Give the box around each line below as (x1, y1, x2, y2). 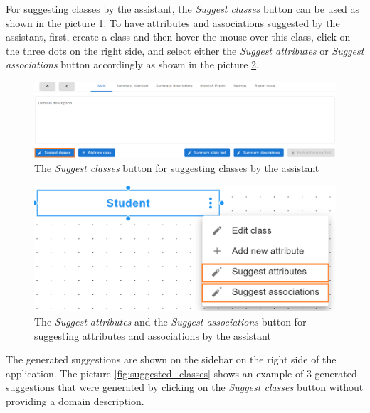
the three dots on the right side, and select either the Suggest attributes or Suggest (6, 43, 364, 58)
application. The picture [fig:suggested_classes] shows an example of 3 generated (6, 365, 357, 380)
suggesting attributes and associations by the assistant (34, 328, 271, 343)
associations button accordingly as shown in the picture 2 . (6, 57, 260, 72)
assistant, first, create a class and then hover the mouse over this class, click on (6, 29, 351, 44)
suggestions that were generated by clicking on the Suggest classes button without (6, 380, 364, 395)
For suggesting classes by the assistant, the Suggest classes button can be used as (6, 1, 360, 16)
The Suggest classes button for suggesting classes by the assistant (34, 160, 319, 175)
